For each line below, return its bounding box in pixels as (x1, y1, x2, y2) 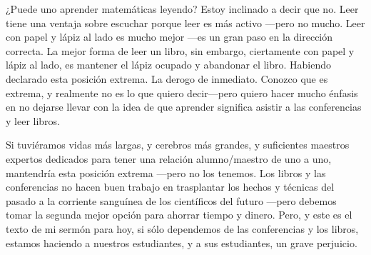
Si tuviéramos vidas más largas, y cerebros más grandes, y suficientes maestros (6, 137, 350, 152)
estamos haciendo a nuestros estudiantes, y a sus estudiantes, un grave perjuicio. (6, 235, 357, 250)
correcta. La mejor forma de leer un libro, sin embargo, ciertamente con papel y (6, 43, 355, 58)
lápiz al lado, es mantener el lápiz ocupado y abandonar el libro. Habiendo (6, 57, 332, 72)
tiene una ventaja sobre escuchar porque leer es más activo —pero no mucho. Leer (6, 15, 365, 30)
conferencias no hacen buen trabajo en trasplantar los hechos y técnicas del (6, 179, 335, 194)
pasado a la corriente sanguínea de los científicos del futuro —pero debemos (6, 193, 337, 208)
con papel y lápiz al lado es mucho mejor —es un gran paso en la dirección (6, 29, 333, 44)
